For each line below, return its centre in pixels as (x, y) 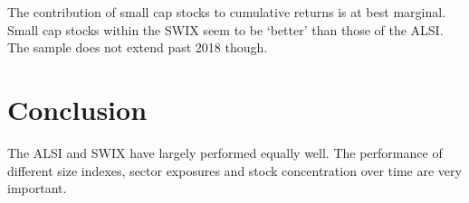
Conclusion (77, 109)
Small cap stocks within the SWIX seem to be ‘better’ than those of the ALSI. (225, 29)
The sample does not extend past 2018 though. (138, 47)
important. (37, 188)
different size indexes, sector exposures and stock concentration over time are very (234, 170)
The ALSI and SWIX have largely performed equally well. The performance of (225, 152)
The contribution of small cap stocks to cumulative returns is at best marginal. (226, 12)
